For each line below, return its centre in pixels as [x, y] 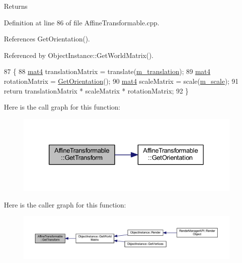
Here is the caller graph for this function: [65, 204]
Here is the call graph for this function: [62, 107]
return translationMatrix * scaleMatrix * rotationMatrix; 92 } [96, 90]
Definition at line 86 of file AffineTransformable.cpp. [82, 22]
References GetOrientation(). [47, 39]
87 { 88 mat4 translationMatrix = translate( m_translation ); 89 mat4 [107, 71]
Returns [16, 6]
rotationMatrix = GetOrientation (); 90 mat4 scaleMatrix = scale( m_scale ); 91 [121, 81]
